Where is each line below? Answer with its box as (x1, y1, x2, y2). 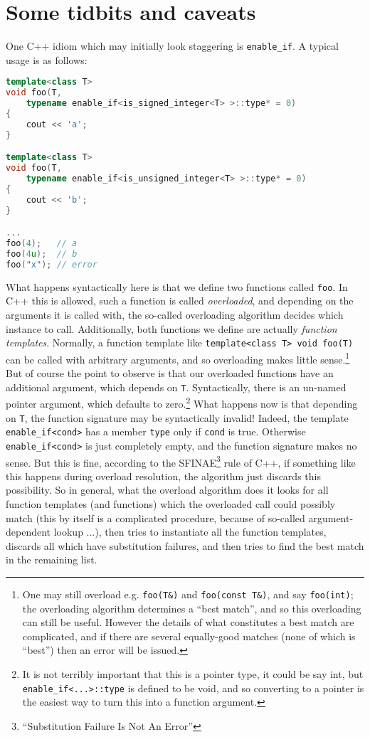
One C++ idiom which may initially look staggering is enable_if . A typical (6, 38, 339, 53)
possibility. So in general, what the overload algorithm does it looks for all (6, 482, 329, 497)
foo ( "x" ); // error (6, 259, 97, 270)
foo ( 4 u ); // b (6, 248, 78, 259)
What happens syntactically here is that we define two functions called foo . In (6, 279, 348, 294)
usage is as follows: (6, 52, 88, 67)
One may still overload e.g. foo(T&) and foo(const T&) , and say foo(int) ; (22, 586, 354, 601)
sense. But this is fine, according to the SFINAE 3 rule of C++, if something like (6, 452, 356, 470)
